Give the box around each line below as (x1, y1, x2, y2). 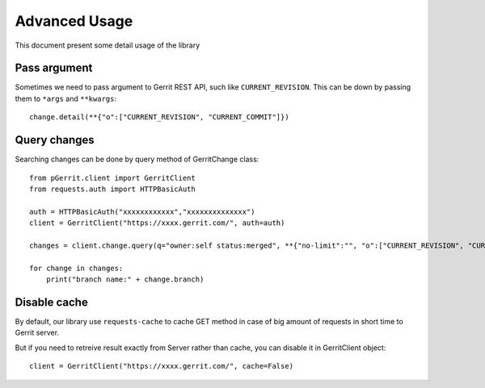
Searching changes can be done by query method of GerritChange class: (15, 154, 259, 165)
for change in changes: (29, 263, 124, 273)
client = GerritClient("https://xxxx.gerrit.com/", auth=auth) (29, 219, 285, 227)
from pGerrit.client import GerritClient (29, 173, 196, 182)
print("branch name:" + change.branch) (45, 275, 205, 284)
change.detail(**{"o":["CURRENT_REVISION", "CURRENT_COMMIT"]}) (29, 113, 290, 122)
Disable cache (15, 295, 88, 309)
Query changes (15, 133, 95, 147)
